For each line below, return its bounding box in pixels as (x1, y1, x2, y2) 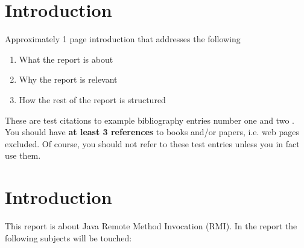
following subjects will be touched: (5, 231, 132, 244)
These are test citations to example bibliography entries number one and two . (5, 113, 294, 126)
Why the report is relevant (19, 73, 118, 86)
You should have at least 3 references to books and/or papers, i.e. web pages (5, 126, 299, 138)
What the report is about (19, 52, 113, 65)
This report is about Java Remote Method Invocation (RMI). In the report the (5, 220, 297, 232)
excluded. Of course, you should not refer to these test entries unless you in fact (5, 137, 300, 150)
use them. (5, 149, 41, 162)
